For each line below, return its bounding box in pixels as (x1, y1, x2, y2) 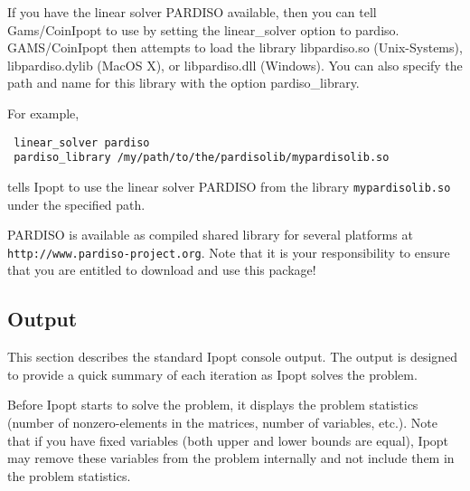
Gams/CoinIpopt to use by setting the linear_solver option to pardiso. (7, 20, 399, 39)
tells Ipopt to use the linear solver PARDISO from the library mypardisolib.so (7, 176, 451, 195)
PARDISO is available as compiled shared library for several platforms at (7, 225, 413, 244)
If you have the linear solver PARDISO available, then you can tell (7, 3, 377, 21)
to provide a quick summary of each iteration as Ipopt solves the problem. (7, 364, 418, 383)
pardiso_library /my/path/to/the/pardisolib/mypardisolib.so (14, 151, 390, 165)
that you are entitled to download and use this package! (7, 260, 316, 279)
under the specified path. (7, 194, 146, 213)
